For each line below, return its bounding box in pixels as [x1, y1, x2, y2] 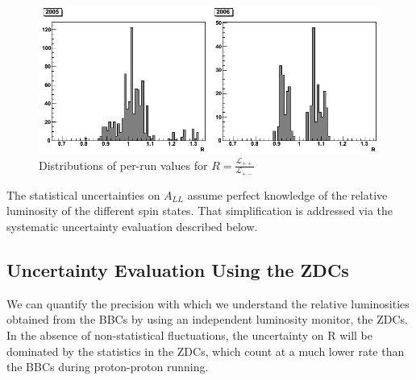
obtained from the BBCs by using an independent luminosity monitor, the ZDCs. [6, 311, 408, 328]
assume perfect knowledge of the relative [187, 186, 388, 203]
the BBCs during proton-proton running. [6, 358, 209, 375]
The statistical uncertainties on [6, 186, 160, 203]
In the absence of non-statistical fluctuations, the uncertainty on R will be [6, 327, 372, 343]
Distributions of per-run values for [39, 156, 208, 173]
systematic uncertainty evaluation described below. [6, 218, 258, 235]
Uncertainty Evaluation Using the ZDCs [6, 258, 349, 282]
